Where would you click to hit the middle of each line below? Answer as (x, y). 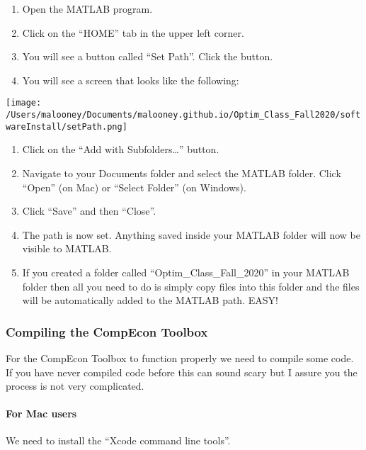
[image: (24, 103)
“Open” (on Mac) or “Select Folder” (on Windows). (134, 187)
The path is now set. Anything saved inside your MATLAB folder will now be (191, 234)
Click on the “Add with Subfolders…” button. (121, 149)
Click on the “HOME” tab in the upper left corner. (133, 32)
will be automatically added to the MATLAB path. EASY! (150, 300)
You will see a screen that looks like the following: (131, 80)
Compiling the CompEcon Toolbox (107, 331)
